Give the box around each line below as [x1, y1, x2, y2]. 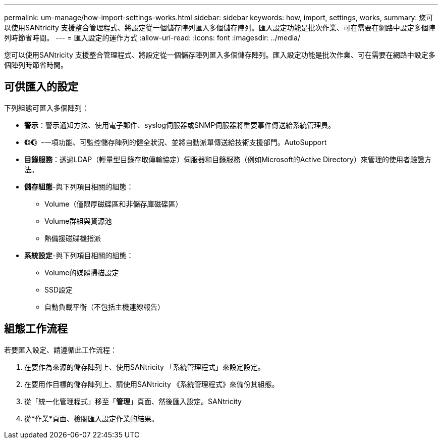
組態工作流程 [4, 322, 68, 335]
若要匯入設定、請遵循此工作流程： [4, 345, 117, 354]
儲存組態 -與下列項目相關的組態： [24, 182, 134, 191]
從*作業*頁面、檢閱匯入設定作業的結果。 [24, 414, 159, 423]
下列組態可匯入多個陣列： [4, 103, 89, 112]
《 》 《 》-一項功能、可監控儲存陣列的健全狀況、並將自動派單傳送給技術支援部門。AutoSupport [24, 137, 327, 146]
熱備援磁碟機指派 [44, 233, 101, 242]
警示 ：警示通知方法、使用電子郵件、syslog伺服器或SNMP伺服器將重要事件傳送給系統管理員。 [24, 120, 336, 129]
